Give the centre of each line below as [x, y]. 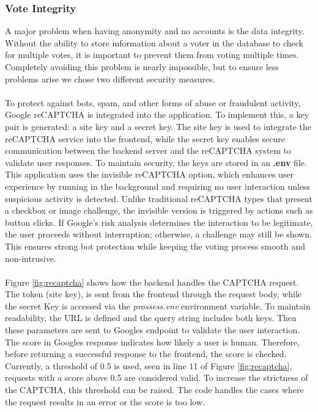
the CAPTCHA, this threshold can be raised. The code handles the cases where [154, 390]
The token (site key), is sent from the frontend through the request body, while [153, 294]
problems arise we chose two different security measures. [110, 78]
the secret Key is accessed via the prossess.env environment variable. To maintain [158, 305]
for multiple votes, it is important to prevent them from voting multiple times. [152, 55]
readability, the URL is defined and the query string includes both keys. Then [151, 318]
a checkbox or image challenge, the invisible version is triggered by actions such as [159, 210]
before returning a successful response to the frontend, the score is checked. [146, 354]
